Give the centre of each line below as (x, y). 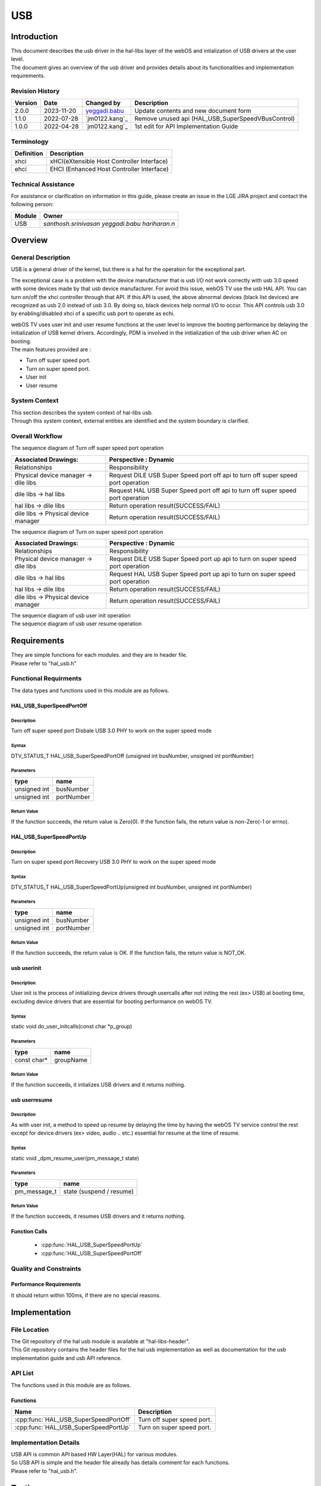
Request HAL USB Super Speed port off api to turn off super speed (203, 490)
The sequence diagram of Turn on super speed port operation (87, 531)
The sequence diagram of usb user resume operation (76, 624)
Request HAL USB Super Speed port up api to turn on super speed (202, 574)
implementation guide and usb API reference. (66, 1358)
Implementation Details (45, 1443)
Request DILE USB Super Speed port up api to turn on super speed (203, 559)
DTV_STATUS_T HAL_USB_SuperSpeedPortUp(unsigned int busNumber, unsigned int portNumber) (131, 887)
